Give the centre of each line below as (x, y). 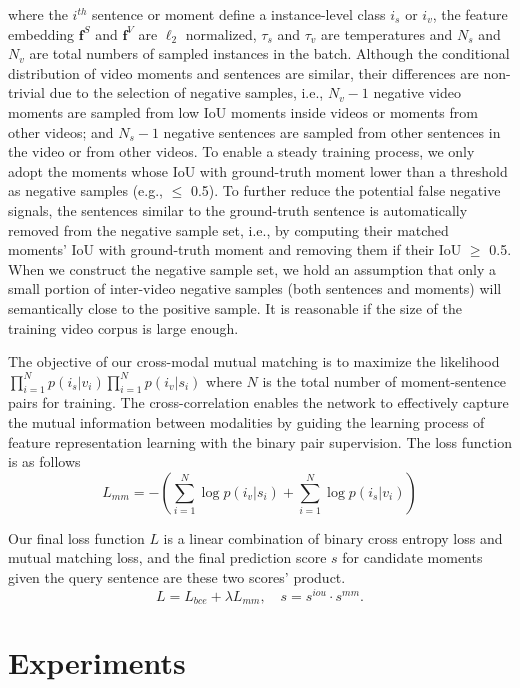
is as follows (44, 461)
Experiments (97, 662)
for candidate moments (412, 557)
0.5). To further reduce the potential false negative (345, 190)
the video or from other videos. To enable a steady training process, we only (241, 151)
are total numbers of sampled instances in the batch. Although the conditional (269, 53)
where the (38, 14)
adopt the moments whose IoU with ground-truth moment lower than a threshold (258, 170)
